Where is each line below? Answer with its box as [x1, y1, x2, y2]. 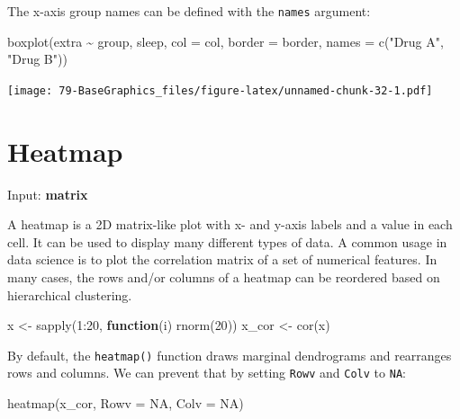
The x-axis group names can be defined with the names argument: [7, 2, 371, 20]
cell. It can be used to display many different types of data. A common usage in [7, 232, 447, 251]
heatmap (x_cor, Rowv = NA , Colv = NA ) [7, 394, 244, 413]
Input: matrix [7, 184, 88, 203]
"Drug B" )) [7, 49, 68, 68]
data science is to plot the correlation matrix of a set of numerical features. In [7, 250, 437, 269]
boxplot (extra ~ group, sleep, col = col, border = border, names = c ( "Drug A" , [7, 31, 444, 50]
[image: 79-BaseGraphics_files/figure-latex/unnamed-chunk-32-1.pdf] [7, 84, 433, 97]
